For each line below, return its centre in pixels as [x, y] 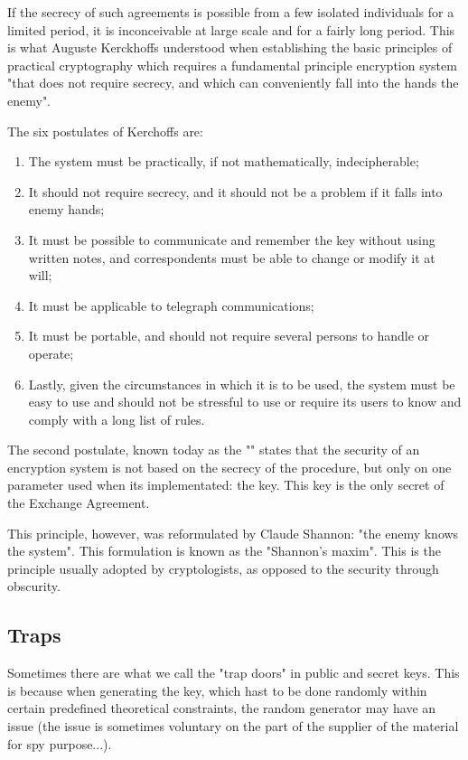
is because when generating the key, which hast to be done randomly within [217, 690]
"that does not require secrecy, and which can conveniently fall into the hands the [233, 83]
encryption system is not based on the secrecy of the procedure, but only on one [229, 467]
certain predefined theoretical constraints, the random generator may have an [222, 708]
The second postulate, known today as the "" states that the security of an [214, 450]
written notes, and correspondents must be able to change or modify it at [232, 257]
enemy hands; [66, 209]
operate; [51, 353]
